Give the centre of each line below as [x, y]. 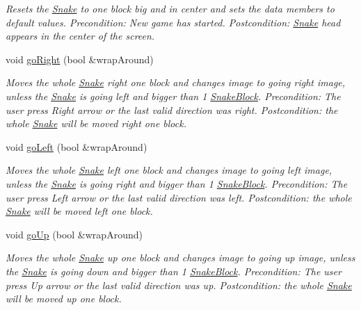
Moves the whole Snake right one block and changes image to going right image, [176, 82]
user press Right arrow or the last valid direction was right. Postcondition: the [172, 109]
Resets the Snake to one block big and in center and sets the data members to [170, 8]
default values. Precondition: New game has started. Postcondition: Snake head [173, 22]
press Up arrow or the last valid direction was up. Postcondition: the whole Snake [179, 285]
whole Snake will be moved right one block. [96, 123]
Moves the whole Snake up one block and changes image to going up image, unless [180, 258]
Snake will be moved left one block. [79, 211]
